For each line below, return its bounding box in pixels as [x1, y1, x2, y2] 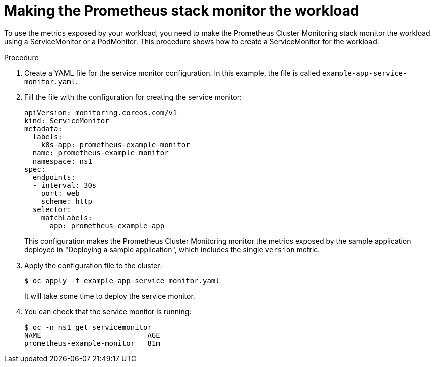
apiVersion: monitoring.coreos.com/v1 [24, 108, 177, 117]
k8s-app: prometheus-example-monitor [41, 140, 190, 149]
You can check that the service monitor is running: [24, 307, 192, 316]
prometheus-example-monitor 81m [24, 339, 160, 347]
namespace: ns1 [32, 156, 92, 165]
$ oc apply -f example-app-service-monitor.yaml [24, 276, 220, 285]
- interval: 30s [32, 181, 97, 189]
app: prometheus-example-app [49, 221, 165, 230]
